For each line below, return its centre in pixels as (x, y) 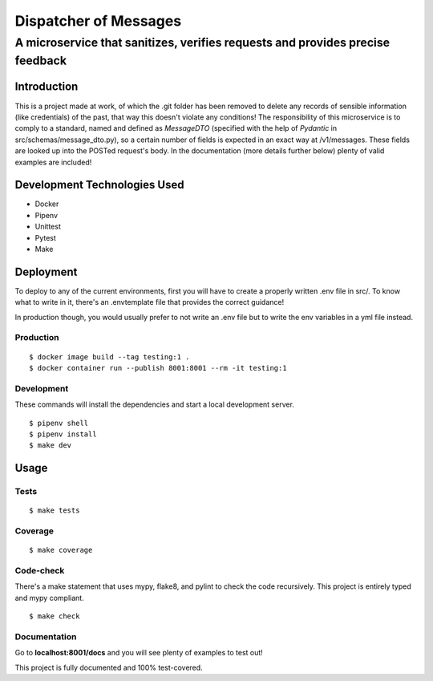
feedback (41, 61)
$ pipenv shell (59, 423)
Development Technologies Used (99, 185)
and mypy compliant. (49, 598)
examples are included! (53, 162)
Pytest (45, 237)
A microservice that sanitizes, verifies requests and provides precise (202, 43)
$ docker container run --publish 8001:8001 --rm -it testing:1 (158, 368)
